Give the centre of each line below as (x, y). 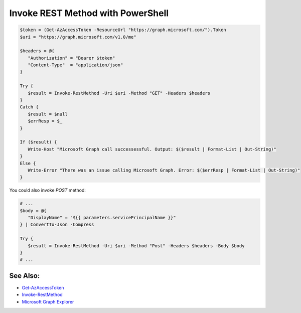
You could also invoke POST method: (48, 190)
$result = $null (48, 114)
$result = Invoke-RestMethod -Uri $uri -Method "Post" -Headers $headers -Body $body (136, 246)
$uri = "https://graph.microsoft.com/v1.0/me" (78, 37)
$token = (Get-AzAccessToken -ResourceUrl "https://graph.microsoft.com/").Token (123, 30)
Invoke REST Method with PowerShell (89, 13)
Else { (28, 163)
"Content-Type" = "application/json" (76, 65)
